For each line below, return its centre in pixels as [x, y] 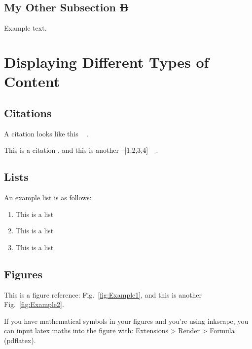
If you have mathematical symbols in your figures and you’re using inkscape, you [126, 321]
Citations [28, 112]
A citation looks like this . [46, 133]
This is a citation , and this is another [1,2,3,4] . [81, 150]
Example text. [25, 28]
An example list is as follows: [48, 197]
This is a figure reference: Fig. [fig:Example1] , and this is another [103, 294]
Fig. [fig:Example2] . [34, 304]
